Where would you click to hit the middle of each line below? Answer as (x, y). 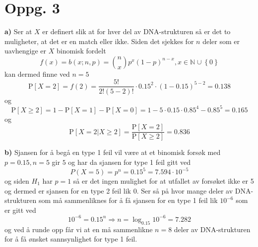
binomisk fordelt (81, 51)
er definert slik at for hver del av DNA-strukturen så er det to (136, 31)
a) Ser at (18, 31)
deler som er (221, 41)
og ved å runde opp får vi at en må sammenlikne (79, 229)
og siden (17, 181)
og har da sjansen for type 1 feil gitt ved (129, 162)
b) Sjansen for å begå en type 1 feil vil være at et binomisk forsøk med (113, 152)
